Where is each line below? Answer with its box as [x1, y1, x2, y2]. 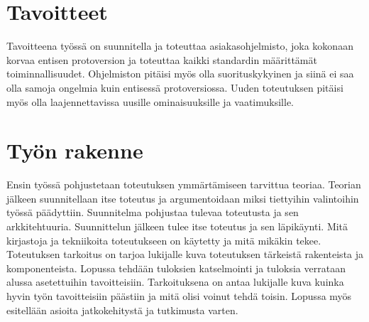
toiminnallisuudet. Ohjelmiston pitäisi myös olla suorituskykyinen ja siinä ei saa [6, 66, 354, 81]
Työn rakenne [6, 136, 143, 165]
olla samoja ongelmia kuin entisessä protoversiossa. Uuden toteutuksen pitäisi [6, 80, 343, 95]
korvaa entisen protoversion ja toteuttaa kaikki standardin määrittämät [6, 52, 317, 67]
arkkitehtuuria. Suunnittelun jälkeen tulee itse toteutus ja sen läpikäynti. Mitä [6, 219, 348, 233]
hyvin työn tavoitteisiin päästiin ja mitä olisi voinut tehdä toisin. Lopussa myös [6, 288, 352, 303]
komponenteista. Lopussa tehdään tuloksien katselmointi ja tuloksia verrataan [6, 260, 346, 275]
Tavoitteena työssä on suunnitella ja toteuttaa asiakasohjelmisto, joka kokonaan [6, 38, 353, 53]
